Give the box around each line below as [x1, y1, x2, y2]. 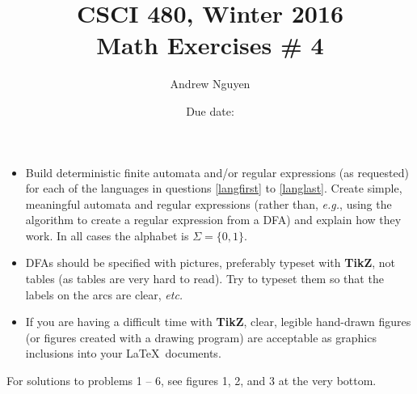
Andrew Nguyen [170, 75, 251, 92]
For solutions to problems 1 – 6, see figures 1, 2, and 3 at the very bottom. [6, 372, 377, 389]
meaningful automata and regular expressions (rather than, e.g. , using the [25, 195, 392, 212]
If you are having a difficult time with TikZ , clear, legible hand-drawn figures [25, 313, 411, 330]
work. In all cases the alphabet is [25, 227, 189, 244]
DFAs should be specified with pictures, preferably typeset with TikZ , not [25, 254, 396, 271]
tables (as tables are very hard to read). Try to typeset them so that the [25, 270, 384, 287]
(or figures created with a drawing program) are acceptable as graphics [25, 328, 377, 345]
